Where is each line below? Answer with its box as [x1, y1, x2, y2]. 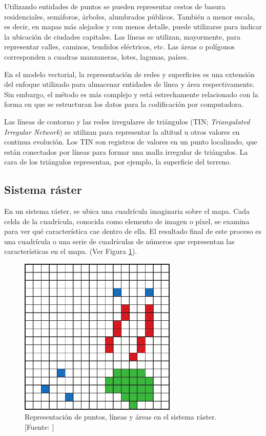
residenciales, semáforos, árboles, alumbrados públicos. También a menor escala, [4, 11, 255, 22]
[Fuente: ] [25, 421, 54, 432]
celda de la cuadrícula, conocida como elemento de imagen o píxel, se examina [4, 215, 250, 226]
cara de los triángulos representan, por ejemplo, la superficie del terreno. [4, 156, 232, 167]
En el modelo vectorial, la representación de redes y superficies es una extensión [4, 68, 255, 79]
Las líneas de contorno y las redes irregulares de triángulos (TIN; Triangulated [4, 116, 250, 126]
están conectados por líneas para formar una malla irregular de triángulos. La [4, 146, 248, 157]
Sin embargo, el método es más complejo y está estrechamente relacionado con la [4, 88, 258, 99]
